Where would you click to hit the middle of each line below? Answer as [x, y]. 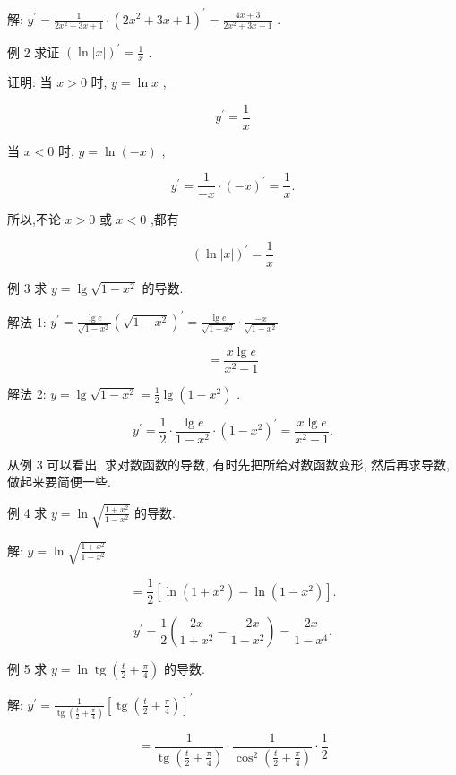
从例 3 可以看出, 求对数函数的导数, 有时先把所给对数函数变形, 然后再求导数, [228, 464]
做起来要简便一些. [59, 482]
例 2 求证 [34, 52]
